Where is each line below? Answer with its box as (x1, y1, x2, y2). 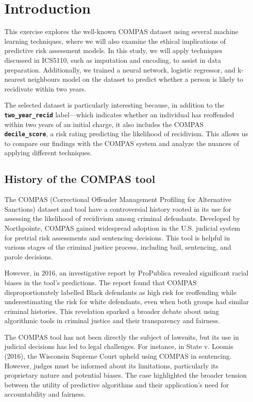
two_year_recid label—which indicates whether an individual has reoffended (4, 109, 235, 119)
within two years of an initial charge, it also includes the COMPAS (4, 119, 204, 129)
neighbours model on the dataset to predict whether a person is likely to (28, 74, 243, 84)
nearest (4, 74, 26, 84)
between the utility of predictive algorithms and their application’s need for (4, 379, 229, 389)
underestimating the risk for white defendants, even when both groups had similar (4, 296, 249, 307)
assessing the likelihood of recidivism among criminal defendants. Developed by (4, 213, 240, 223)
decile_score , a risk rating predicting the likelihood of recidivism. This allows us (4, 128, 248, 139)
